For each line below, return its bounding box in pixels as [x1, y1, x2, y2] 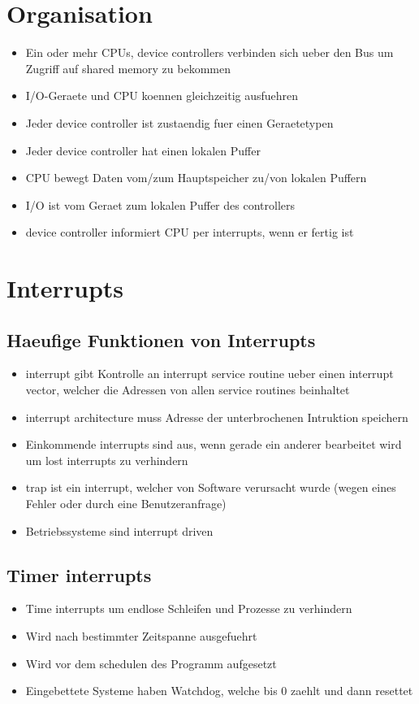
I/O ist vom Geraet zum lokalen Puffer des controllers [25, 196, 295, 213]
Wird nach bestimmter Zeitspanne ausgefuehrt [25, 628, 257, 644]
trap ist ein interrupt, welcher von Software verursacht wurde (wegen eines [25, 479, 396, 496]
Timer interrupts [6, 562, 152, 587]
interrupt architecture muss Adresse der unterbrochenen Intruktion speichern [25, 408, 408, 425]
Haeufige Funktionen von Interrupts [6, 327, 316, 352]
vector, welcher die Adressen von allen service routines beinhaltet [25, 381, 350, 398]
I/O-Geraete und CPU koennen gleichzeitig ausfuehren [25, 87, 299, 104]
